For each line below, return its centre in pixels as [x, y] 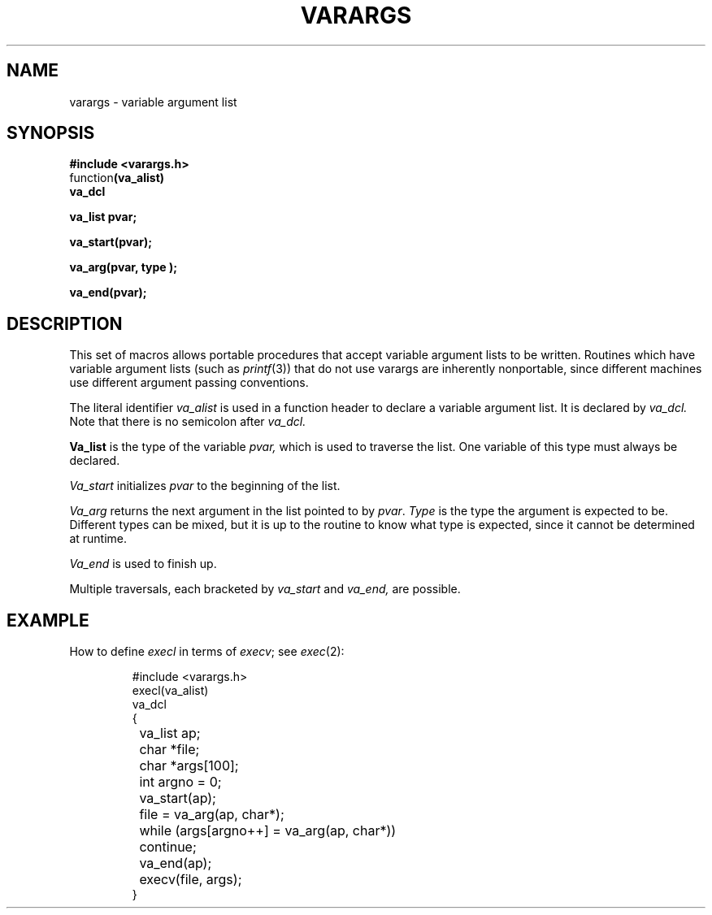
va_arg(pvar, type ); [124, 267]
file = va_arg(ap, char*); [212, 815]
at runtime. [98, 539]
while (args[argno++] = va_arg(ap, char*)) [268, 831]
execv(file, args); [191, 880]
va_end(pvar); [108, 293]
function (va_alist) [117, 178]
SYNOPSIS [51, 133]
